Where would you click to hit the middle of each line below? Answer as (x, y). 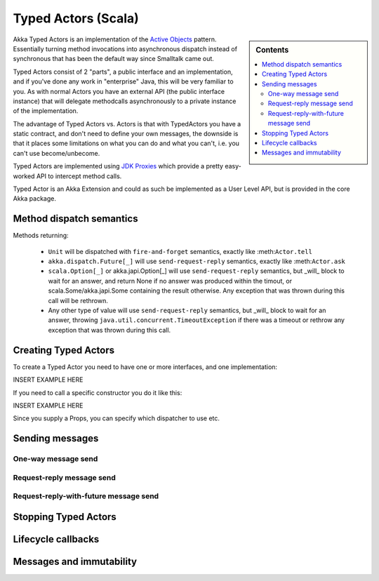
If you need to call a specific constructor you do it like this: (98, 392)
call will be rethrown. (78, 300)
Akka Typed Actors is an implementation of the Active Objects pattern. (115, 39)
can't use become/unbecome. (56, 153)
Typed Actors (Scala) (76, 18)
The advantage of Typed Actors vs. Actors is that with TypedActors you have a (127, 123)
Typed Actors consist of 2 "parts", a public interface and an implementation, (123, 72)
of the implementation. (46, 111)
